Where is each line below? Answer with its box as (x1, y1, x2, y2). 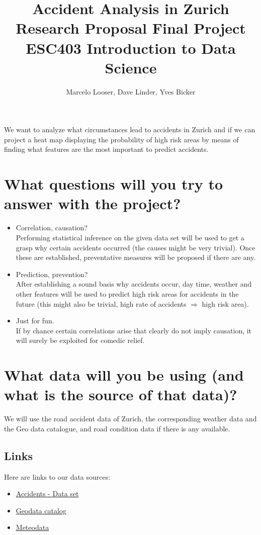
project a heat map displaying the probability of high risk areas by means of (4, 134, 239, 144)
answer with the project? (4, 193, 181, 214)
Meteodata (16, 522, 49, 532)
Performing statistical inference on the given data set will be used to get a (16, 232, 244, 242)
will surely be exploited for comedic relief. (16, 335, 145, 345)
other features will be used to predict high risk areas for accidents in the (16, 288, 239, 299)
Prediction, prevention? (16, 269, 88, 279)
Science (105, 57, 157, 77)
